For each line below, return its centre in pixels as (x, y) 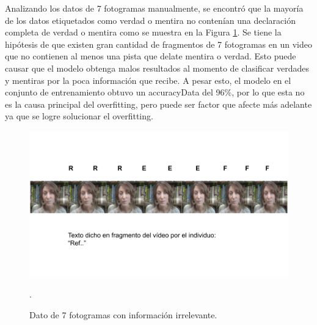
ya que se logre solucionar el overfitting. (79, 116)
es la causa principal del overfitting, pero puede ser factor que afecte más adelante (158, 104)
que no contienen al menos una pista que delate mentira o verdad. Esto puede (151, 56)
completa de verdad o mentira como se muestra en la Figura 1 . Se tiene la (143, 32)
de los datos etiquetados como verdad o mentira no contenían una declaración (150, 20)
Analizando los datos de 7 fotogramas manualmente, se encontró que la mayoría (154, 8)
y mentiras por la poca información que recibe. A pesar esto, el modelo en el (148, 80)
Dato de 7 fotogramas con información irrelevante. (123, 314)
